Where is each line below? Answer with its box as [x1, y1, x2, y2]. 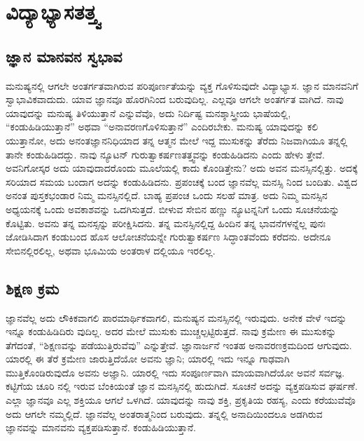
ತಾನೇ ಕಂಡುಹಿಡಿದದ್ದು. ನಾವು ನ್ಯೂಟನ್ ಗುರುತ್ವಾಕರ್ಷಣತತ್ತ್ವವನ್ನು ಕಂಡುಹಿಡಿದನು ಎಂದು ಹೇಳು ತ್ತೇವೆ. [6, 147, 325, 161]
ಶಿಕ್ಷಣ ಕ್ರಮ [6, 277, 59, 299]
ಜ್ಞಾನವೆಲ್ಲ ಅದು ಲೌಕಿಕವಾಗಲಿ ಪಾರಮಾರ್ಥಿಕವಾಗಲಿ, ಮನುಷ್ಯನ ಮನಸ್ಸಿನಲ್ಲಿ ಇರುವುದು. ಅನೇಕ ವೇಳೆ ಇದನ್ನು [6, 310, 347, 325]
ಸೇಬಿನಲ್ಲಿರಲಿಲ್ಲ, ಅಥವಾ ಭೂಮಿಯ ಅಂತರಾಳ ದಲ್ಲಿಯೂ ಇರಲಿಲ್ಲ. [6, 243, 216, 257]
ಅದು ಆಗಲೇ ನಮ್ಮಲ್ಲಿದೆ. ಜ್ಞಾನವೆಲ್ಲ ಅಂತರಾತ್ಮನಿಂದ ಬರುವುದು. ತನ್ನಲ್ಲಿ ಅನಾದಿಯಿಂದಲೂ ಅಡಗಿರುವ [6, 406, 323, 421]
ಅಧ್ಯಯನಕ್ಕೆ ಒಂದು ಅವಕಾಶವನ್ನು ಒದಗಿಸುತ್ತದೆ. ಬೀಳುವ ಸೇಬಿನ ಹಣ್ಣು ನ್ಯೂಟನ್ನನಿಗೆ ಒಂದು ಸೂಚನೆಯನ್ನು [6, 201, 340, 216]
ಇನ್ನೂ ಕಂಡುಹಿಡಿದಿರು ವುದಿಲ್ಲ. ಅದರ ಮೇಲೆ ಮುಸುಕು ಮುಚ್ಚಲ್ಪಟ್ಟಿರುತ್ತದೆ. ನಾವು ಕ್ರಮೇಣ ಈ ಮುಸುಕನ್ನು [6, 324, 337, 339]
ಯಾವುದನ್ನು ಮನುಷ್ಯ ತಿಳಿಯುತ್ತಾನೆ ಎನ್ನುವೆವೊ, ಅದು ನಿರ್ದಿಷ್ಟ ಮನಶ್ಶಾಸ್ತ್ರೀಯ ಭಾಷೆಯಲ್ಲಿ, [6, 105, 291, 120]
